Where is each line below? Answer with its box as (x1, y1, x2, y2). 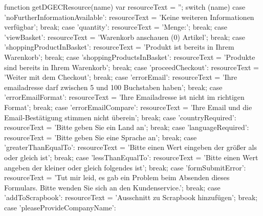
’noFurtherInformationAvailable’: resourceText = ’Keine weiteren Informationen (4, 11, 254, 22)
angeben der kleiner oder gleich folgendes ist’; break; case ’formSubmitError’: (4, 162, 246, 172)
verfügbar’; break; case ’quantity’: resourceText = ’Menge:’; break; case (4, 21, 228, 32)
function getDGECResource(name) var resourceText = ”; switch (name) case (4, 2, 246, 12)
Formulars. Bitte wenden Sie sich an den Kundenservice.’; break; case (4, 182, 221, 192)
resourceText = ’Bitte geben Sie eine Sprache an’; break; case (4, 132, 197, 142)
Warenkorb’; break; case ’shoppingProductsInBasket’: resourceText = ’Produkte (4, 51, 255, 62)
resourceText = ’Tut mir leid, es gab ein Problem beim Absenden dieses (4, 172, 230, 183)
